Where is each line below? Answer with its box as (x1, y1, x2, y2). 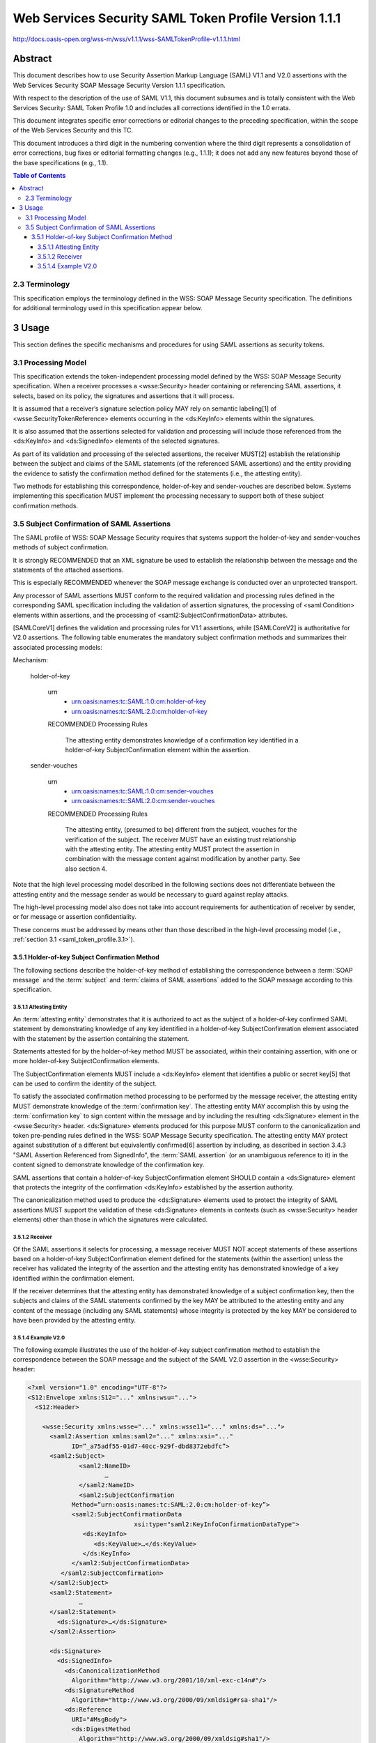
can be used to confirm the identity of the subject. (13, 1079, 157, 1088)
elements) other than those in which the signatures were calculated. (13, 1215, 208, 1224)
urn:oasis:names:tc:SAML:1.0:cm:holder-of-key (71, 697, 207, 706)
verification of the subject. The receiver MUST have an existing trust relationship (65, 835, 297, 844)
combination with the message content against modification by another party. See (65, 855, 301, 863)
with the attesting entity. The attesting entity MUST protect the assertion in (65, 845, 280, 853)
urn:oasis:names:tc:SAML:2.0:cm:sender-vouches (71, 797, 215, 805)
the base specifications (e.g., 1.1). (13, 158, 109, 167)
